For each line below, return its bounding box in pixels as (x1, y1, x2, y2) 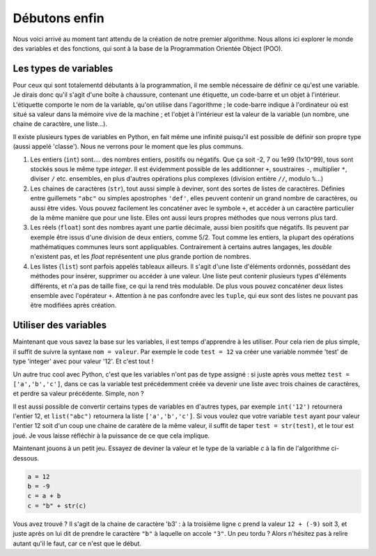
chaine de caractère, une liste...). (13, 120, 108, 128)
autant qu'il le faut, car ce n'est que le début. (13, 539, 142, 548)
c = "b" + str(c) (27, 502, 87, 509)
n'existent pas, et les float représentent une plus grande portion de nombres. (30, 253, 251, 261)
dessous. (13, 454, 40, 462)
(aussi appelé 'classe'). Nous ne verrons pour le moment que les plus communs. (13, 143, 244, 151)
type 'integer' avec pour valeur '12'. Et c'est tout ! (13, 357, 154, 365)
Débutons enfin (13, 10, 104, 26)
